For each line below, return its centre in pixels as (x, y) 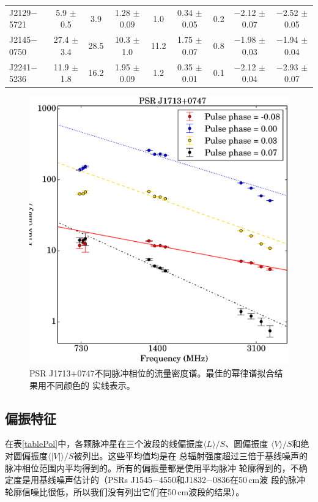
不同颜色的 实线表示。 (91, 385)
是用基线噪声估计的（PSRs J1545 (87, 480)
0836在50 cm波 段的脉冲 (259, 480)
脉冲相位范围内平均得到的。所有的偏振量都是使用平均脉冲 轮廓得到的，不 (152, 467)
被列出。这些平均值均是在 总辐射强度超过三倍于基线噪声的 (191, 455)
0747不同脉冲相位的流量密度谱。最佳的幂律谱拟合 (176, 373)
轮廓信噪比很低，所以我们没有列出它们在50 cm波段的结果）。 (125, 491)
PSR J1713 (50, 373)
